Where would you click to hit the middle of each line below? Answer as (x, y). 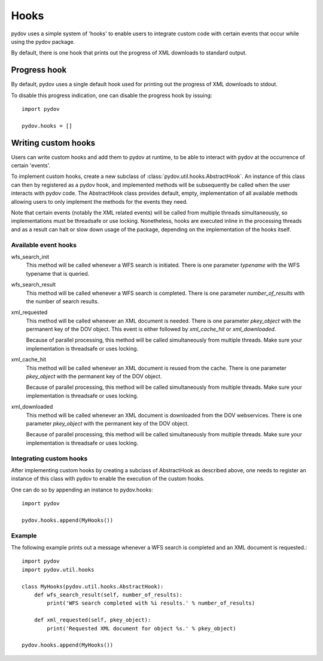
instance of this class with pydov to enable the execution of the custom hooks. (108, 479)
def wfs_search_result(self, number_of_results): (108, 594)
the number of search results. (63, 301)
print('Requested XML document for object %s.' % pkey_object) (141, 628)
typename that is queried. (58, 273)
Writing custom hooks (53, 143)
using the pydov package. (43, 41)
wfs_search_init (30, 256)
